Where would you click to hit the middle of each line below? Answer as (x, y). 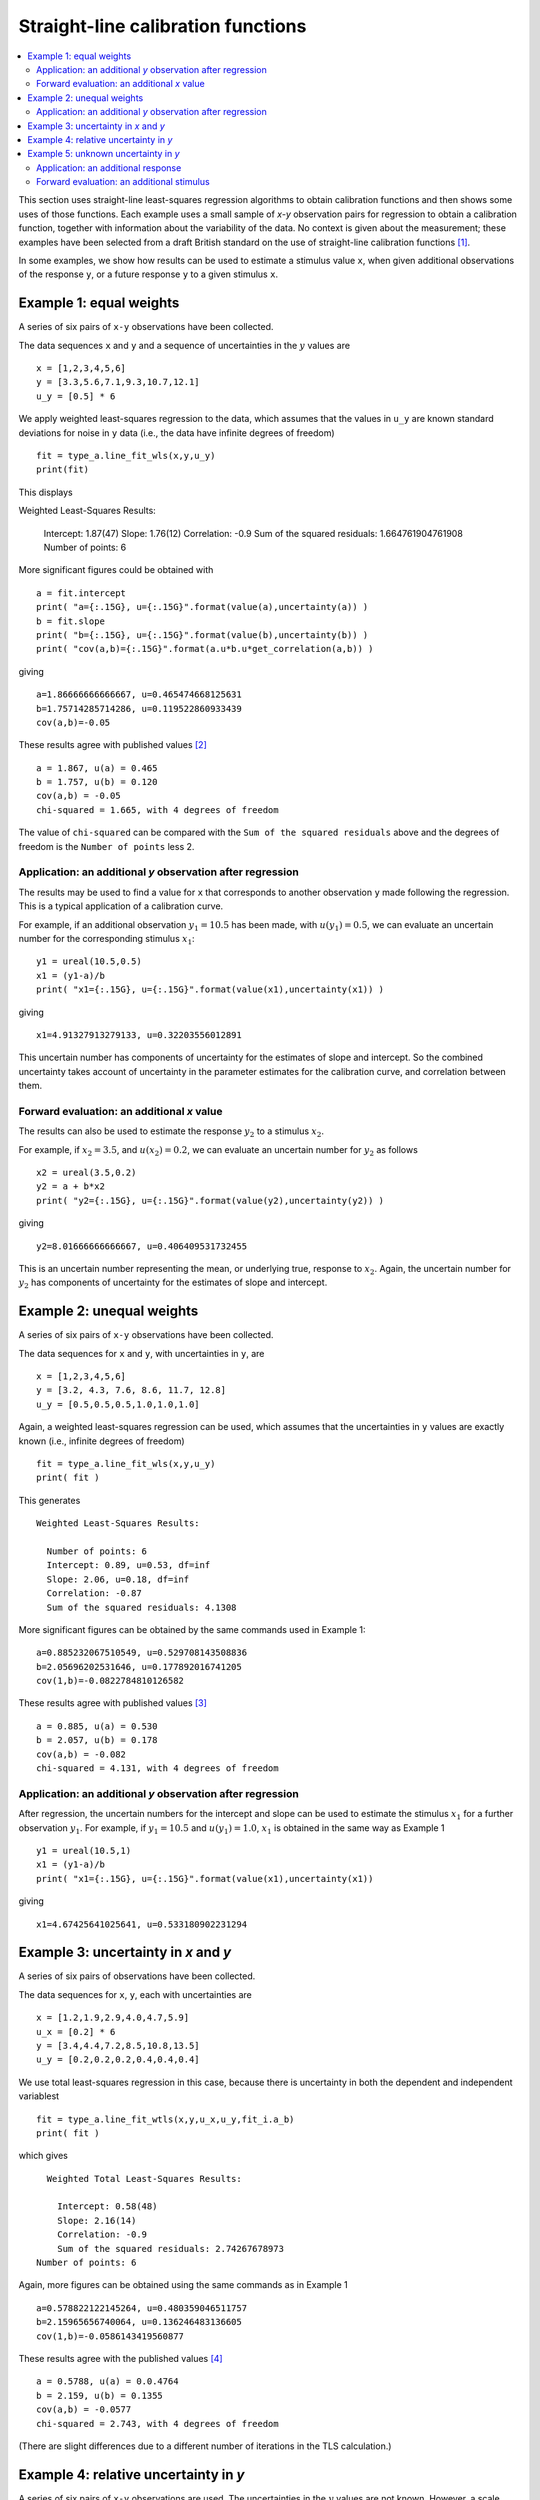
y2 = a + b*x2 (70, 1186)
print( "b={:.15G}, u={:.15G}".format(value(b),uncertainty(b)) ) (202, 634)
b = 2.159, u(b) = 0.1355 (100, 2395)
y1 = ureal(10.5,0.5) (89, 961)
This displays (46, 492)
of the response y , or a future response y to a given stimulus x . (148, 274)
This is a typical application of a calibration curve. (121, 906)
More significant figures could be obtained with (116, 570)
